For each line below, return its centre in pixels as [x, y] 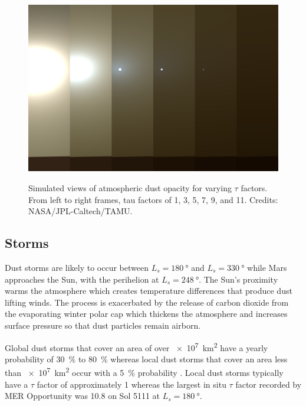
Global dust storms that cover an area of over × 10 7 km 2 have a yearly [136, 346]
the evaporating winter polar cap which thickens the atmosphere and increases [146, 314]
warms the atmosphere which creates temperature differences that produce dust [149, 291]
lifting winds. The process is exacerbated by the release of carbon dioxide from [147, 302]
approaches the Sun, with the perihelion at [82, 279]
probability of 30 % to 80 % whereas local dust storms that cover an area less [146, 358]
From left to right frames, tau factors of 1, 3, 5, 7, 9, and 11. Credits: [153, 199]
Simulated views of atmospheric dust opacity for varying [130, 187]
